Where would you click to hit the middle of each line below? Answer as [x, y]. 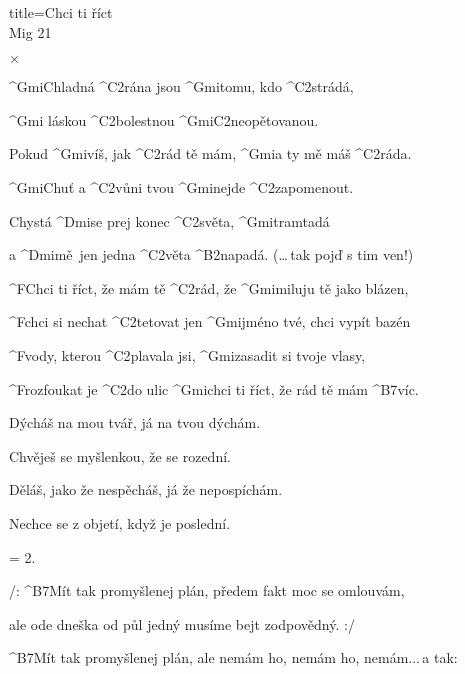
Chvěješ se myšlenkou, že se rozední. [120, 455]
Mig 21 [30, 31]
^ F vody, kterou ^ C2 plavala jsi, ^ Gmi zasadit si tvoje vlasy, [187, 354]
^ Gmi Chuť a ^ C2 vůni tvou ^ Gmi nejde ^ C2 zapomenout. [181, 186]
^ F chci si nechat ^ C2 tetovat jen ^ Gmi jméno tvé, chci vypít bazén [210, 321]
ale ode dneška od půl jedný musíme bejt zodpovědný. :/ [182, 623]
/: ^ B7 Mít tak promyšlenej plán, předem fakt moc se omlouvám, [207, 590]
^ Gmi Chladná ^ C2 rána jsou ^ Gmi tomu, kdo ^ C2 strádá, [181, 86]
